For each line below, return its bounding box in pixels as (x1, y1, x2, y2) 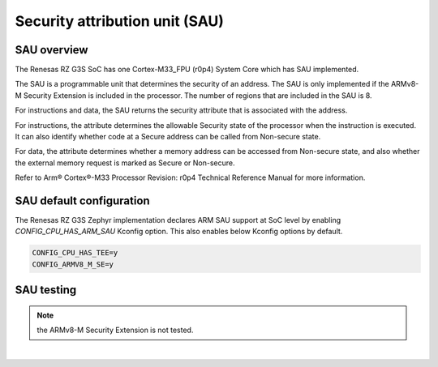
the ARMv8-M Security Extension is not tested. (36, 325, 194, 335)
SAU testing (15, 284, 77, 297)
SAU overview (15, 43, 88, 57)
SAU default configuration (15, 194, 150, 207)
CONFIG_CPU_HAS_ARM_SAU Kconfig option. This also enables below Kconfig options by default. (15, 227, 343, 237)
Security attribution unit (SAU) (15, 12, 225, 30)
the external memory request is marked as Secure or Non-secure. (15, 158, 235, 168)
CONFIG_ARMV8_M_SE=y (32, 259, 114, 269)
